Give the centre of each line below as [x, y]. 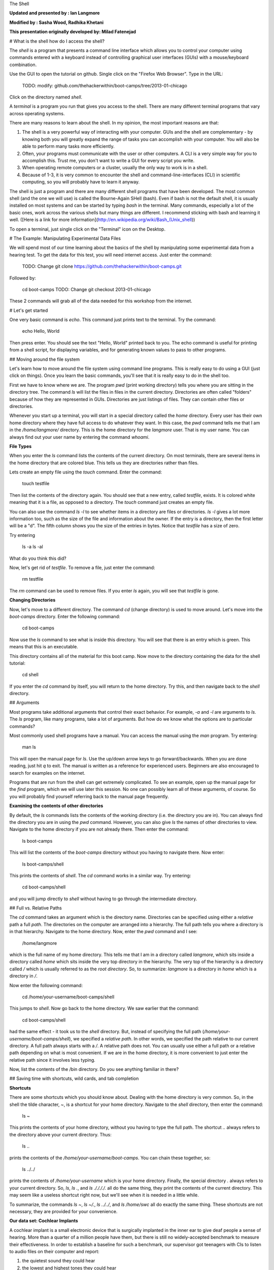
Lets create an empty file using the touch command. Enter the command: [86, 472]
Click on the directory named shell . [46, 97]
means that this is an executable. [44, 647]
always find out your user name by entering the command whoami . [79, 437]
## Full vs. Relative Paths [36, 908]
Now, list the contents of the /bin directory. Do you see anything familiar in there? [94, 1069]
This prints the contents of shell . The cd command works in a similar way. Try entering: [100, 875]
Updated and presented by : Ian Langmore [55, 13]
